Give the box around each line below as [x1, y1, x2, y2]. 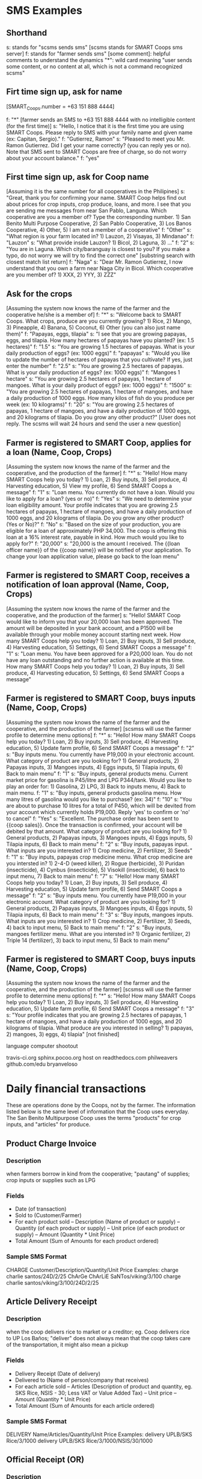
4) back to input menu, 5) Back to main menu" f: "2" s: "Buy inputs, [6, 924, 173, 931]
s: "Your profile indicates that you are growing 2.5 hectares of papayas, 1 [6, 1011, 186, 1019]
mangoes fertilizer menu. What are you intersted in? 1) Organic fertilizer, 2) [6, 930, 191, 937]
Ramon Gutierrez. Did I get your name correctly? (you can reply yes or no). [6, 141, 191, 148]
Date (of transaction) [14, 1205, 67, 1213]
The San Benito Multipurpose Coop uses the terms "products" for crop [6, 1115, 182, 1122]
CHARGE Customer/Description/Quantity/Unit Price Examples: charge [6, 1266, 179, 1273]
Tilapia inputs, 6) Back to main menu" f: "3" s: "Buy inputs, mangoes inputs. [6, 911, 194, 918]
